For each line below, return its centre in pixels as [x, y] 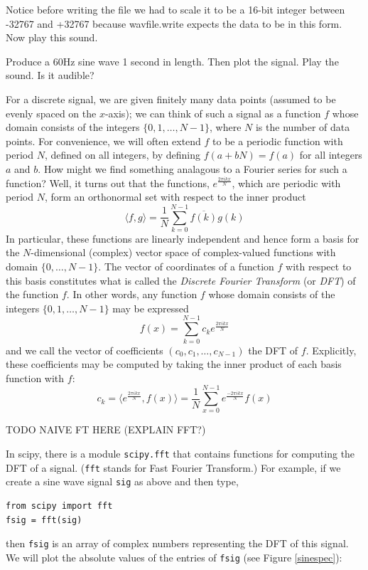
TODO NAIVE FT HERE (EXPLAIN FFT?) [106, 429]
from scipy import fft [59, 506]
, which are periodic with [286, 183]
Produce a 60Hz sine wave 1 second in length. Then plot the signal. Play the [172, 61]
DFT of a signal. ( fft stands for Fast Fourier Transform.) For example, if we [173, 467]
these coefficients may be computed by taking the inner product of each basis [174, 364]
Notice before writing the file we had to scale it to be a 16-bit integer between [175, 9]
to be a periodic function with [278, 141]
